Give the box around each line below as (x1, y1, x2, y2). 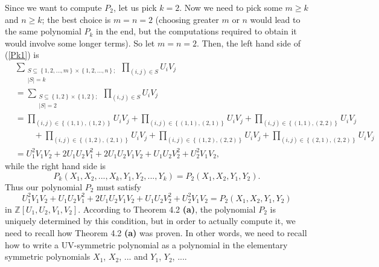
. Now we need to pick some (179, 1, 282, 13)
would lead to (250, 13, 301, 25)
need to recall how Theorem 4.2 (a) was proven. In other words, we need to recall (5, 226, 307, 239)
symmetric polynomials (5, 250, 91, 263)
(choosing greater (155, 13, 219, 25)
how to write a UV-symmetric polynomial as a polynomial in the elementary (5, 238, 288, 251)
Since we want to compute (5, 1, 102, 13)
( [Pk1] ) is (5, 48, 39, 61)
